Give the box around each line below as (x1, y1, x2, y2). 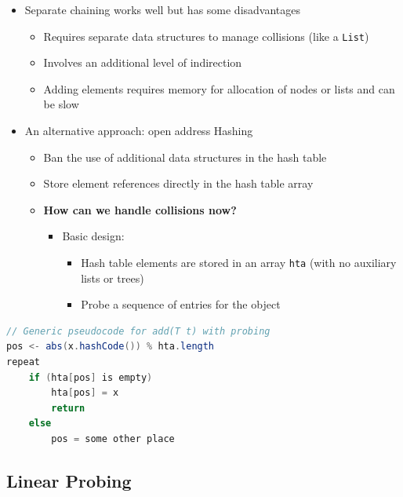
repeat (6, 356, 40, 368)
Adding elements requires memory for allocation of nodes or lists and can (43, 80, 395, 97)
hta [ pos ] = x (51, 387, 119, 399)
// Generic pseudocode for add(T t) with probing (6, 325, 270, 337)
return (51, 402, 85, 414)
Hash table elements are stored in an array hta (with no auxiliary (81, 254, 397, 270)
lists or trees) (81, 269, 144, 286)
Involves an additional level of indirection (43, 54, 242, 71)
